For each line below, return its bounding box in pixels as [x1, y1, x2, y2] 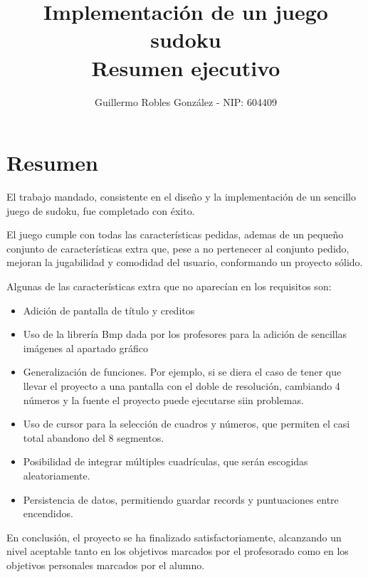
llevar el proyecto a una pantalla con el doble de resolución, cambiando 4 [23, 378, 340, 393]
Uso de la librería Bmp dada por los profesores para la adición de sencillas [23, 327, 347, 342]
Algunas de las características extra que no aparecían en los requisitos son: [6, 279, 332, 293]
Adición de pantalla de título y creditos [23, 302, 195, 317]
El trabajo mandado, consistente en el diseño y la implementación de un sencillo [6, 189, 356, 204]
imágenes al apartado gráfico [23, 340, 148, 355]
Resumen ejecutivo [91, 53, 280, 82]
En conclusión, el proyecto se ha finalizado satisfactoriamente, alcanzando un [6, 529, 342, 544]
